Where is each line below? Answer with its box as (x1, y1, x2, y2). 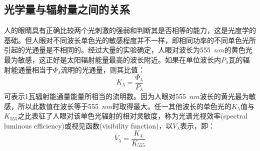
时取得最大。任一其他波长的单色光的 (112, 100, 231, 111)
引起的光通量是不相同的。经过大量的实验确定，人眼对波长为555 (4, 44, 210, 55)
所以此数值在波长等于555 (17, 100, 98, 111)
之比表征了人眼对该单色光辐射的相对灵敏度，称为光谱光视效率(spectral (17, 110, 247, 121)
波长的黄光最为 (199, 91, 249, 101)
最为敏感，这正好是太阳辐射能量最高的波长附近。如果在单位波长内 (4, 54, 221, 64)
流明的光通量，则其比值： (60, 64, 145, 74)
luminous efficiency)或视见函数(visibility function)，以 (4, 120, 173, 130)
